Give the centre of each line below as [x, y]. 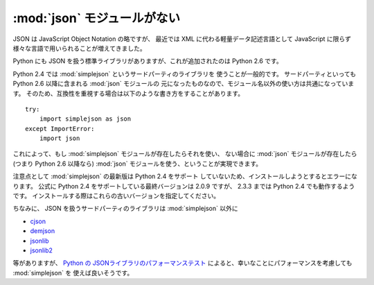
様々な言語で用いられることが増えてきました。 [79, 48]
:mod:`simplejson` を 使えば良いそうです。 [73, 273]
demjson [43, 231]
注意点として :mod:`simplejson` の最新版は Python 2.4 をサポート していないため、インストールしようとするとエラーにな [185, 176]
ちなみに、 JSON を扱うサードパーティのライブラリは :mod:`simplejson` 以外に [125, 209]
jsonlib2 [42, 250]
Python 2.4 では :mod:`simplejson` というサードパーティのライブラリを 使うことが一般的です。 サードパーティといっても [185, 74]
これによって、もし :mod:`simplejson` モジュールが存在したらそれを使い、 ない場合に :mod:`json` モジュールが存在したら [185, 154]
